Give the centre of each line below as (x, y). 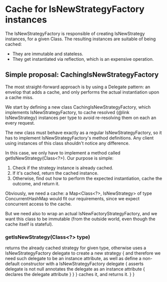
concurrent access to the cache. (39, 204)
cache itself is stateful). (29, 224)
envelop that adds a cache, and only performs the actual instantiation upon (82, 92)
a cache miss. (19, 97)
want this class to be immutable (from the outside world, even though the (80, 219)
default (12, 264)
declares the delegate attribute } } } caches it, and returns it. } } (70, 275)
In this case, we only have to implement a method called (63, 152)
